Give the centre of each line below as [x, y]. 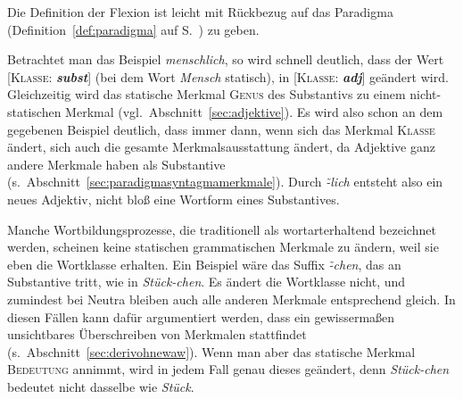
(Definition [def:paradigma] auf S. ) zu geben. [133, 29]
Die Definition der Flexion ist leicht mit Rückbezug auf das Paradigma [200, 12]
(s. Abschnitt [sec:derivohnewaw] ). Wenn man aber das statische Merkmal [211, 351]
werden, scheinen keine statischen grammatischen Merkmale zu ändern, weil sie [223, 247]
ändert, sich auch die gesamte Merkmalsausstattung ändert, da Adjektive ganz [221, 147]
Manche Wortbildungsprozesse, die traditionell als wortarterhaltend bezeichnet [222, 229]
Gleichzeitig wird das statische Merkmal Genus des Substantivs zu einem [207, 94]
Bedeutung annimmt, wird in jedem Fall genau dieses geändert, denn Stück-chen [228, 369]
